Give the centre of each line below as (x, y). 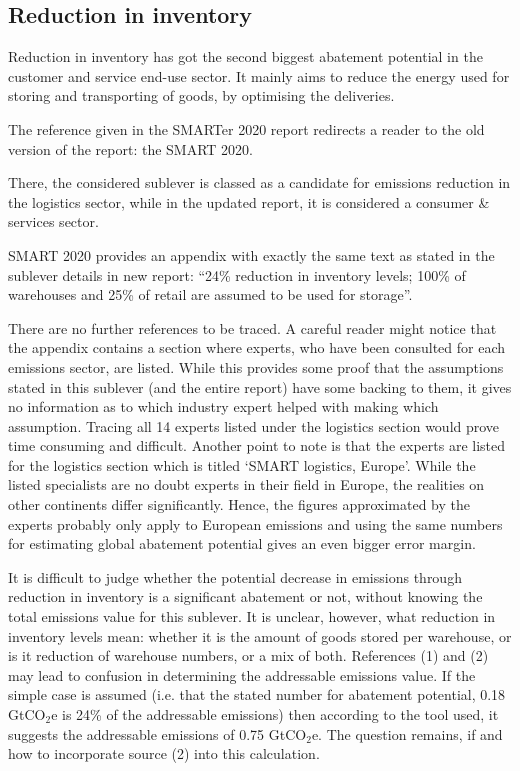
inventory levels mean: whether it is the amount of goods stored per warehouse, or (260, 635)
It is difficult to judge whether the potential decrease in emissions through (235, 576)
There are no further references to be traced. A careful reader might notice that (252, 327)
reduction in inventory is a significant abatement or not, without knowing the (245, 596)
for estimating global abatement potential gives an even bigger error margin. (242, 543)
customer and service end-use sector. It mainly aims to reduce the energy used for (259, 75)
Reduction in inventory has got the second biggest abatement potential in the (245, 56)
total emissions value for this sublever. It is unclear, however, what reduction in (252, 616)
